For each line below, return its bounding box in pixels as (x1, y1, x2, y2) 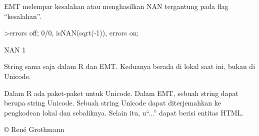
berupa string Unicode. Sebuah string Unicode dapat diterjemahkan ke (4, 97, 221, 108)
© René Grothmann (4, 124, 64, 134)
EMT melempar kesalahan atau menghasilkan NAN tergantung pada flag (4, 1, 228, 11)
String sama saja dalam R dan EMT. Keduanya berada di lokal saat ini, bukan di (4, 61, 255, 71)
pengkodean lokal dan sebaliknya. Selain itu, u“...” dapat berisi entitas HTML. (4, 107, 244, 117)
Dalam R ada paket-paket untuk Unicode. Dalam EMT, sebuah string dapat (4, 87, 238, 98)
